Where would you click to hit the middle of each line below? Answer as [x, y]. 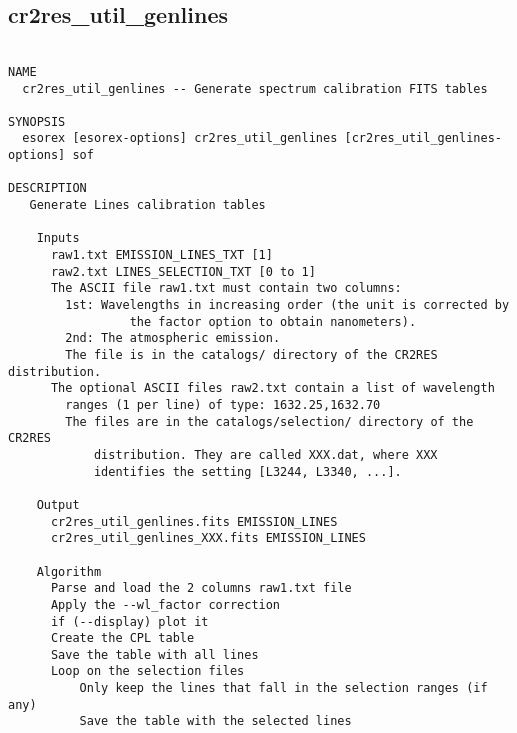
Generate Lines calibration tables [147, 205]
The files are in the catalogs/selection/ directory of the [269, 421]
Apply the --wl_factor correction [165, 604]
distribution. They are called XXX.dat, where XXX [265, 454]
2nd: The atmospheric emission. [173, 338]
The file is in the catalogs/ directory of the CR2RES [251, 355]
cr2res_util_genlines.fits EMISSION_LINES [194, 521]
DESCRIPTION [47, 188]
